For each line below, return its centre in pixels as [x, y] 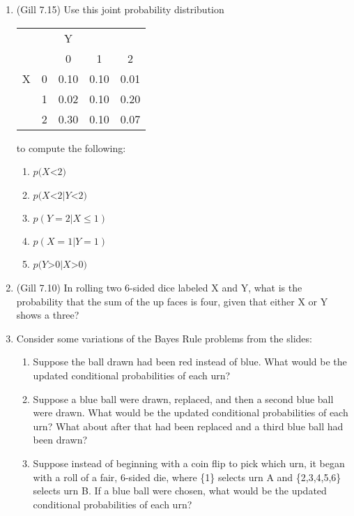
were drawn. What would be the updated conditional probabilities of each [191, 412]
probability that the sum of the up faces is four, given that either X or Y [172, 301]
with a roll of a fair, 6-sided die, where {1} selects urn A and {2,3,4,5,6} [187, 477]
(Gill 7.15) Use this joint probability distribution [120, 9]
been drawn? [60, 440]
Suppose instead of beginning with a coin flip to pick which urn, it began [189, 463]
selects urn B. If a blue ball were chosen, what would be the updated [180, 491]
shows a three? [48, 315]
